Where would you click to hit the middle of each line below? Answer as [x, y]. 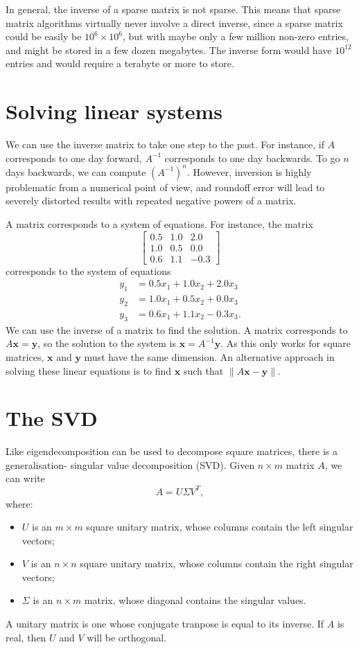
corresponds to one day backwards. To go [252, 158]
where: [19, 503]
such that [203, 370]
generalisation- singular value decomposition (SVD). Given [130, 464]
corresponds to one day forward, [74, 158]
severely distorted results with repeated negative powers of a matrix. [151, 201]
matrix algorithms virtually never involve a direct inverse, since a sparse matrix [174, 23]
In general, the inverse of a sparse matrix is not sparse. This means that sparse [173, 9]
